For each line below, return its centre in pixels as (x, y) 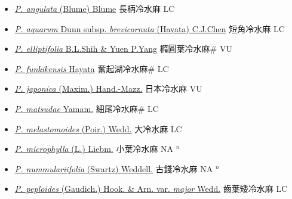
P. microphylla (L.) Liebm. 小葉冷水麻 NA (94, 149)
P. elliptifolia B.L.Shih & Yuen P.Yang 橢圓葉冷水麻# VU (123, 49)
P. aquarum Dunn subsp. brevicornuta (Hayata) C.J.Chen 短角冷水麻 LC (150, 28)
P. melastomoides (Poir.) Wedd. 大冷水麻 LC (98, 128)
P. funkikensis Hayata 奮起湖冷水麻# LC (92, 68)
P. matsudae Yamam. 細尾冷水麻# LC (87, 108)
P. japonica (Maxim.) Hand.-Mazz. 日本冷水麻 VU (108, 88)
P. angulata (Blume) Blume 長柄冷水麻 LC (95, 8)
